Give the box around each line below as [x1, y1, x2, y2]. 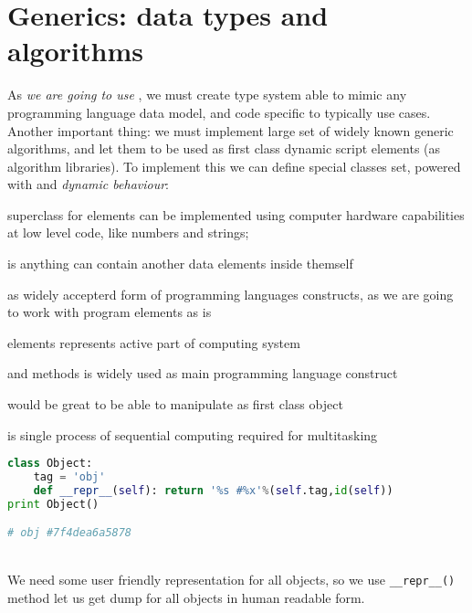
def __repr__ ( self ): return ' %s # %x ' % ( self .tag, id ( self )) [33, 483, 393, 497]
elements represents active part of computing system [7, 333, 300, 352]
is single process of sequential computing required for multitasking [7, 425, 378, 444]
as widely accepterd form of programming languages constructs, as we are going [7, 284, 454, 303]
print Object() [7, 497, 100, 511]
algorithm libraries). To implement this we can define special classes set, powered [7, 156, 461, 175]
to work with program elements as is [7, 302, 212, 322]
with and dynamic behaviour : [7, 174, 170, 194]
